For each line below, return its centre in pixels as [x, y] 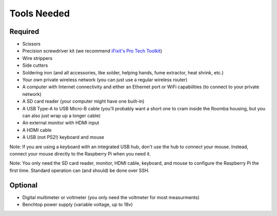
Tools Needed [40, 13]
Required [24, 32]
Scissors [32, 44]
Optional [24, 185]
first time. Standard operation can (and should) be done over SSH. [80, 170]
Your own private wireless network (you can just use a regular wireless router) [105, 80]
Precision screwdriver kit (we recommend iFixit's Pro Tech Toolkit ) [92, 51]
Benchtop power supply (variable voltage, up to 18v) [77, 204]
